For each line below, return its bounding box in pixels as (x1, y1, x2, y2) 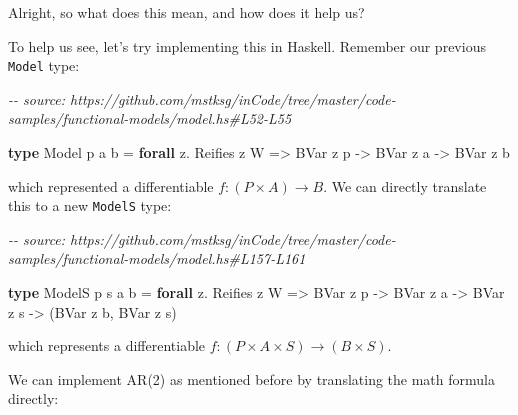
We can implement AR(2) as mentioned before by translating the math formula (8, 368, 495, 389)
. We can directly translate (323, 175, 487, 196)
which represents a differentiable (8, 335, 206, 356)
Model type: (8, 55, 80, 76)
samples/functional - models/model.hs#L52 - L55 (8, 108, 292, 129)
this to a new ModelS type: (8, 195, 172, 216)
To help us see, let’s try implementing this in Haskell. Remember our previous (8, 35, 486, 56)
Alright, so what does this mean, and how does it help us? (8, 2, 365, 22)
